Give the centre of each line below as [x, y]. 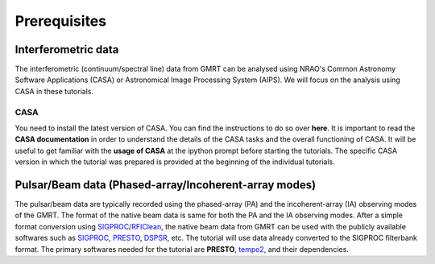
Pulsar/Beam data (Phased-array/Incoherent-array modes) [166, 185]
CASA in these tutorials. [54, 91]
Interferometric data [67, 49]
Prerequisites [61, 21]
